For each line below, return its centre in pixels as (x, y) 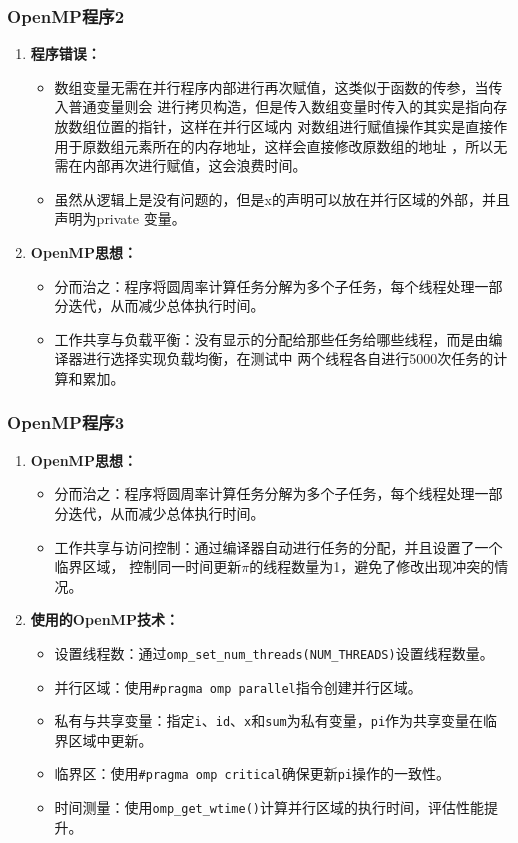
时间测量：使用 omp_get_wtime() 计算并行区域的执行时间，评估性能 (269, 807)
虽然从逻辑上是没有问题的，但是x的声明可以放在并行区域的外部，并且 (282, 198)
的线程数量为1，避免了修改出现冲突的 (372, 566)
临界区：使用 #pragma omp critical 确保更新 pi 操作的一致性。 (252, 773)
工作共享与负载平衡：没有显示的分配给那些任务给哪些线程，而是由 (271, 338)
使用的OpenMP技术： (104, 619)
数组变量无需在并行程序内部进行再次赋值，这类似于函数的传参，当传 (278, 86)
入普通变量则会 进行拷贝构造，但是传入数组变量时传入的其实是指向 (274, 106)
